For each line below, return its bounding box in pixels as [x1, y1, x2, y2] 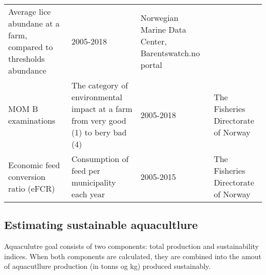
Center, [140, 35, 167, 47]
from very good [71, 114, 126, 126]
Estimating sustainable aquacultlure [4, 217, 198, 233]
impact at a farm [71, 103, 132, 114]
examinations [8, 114, 56, 126]
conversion [8, 170, 46, 182]
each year [71, 188, 105, 200]
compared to [8, 41, 53, 53]
